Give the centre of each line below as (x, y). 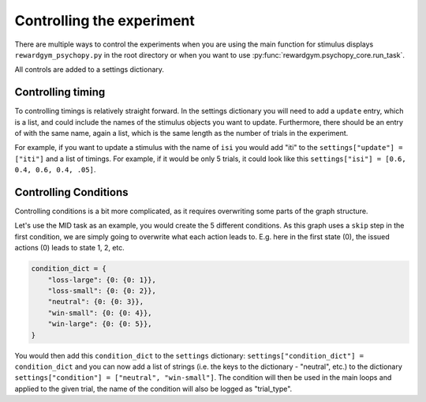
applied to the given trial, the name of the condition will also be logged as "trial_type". (153, 389)
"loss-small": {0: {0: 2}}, (102, 291)
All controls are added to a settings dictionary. (90, 70)
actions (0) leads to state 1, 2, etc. (70, 248)
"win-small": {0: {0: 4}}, (100, 313)
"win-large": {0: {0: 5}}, (100, 324)
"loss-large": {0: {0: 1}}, (102, 280)
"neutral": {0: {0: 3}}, (96, 302)
